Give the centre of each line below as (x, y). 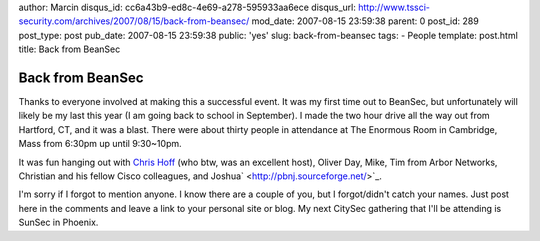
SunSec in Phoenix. (58, 222)
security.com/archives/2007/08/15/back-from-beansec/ (134, 21)
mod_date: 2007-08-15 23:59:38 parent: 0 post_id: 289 (365, 21)
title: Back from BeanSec (69, 49)
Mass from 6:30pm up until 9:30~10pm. (100, 144)
